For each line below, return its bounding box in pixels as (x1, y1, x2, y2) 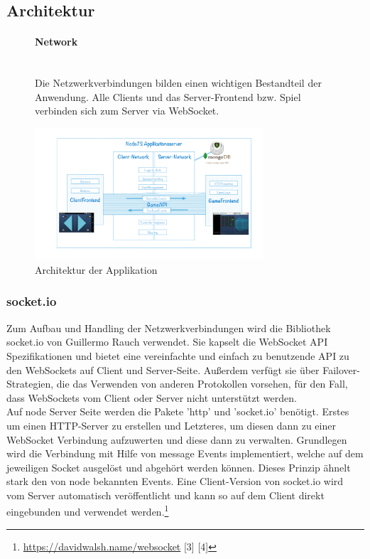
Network (35, 34, 78, 49)
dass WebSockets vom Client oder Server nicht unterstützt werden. (6, 390, 297, 405)
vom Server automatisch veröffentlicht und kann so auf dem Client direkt (6, 487, 325, 502)
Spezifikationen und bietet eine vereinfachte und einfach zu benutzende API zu (6, 348, 349, 363)
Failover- (322, 362, 360, 377)
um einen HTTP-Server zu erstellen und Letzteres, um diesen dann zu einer (6, 417, 336, 432)
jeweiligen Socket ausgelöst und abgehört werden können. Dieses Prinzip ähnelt (6, 459, 351, 474)
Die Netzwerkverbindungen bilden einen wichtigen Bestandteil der (35, 75, 322, 90)
